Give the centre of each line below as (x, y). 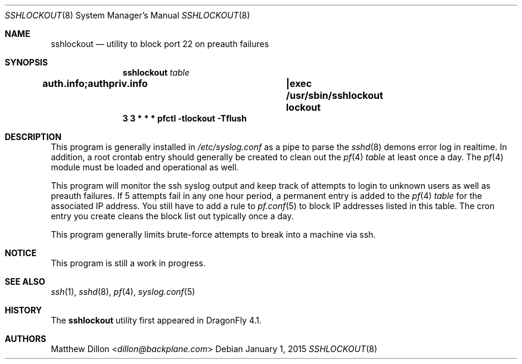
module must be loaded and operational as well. (145, 167)
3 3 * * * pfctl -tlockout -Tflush (184, 118)
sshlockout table (156, 72)
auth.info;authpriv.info (95, 83)
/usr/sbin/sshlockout (335, 95)
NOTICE (21, 253)
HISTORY (24, 310)
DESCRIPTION (33, 137)
